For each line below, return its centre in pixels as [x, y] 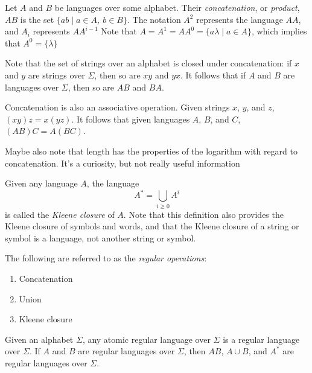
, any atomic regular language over [146, 339]
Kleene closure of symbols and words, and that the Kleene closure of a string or [152, 226]
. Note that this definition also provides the [203, 214]
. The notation [154, 19]
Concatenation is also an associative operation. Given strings [117, 107]
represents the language [240, 19]
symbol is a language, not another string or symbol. [100, 238]
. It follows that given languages [131, 119]
